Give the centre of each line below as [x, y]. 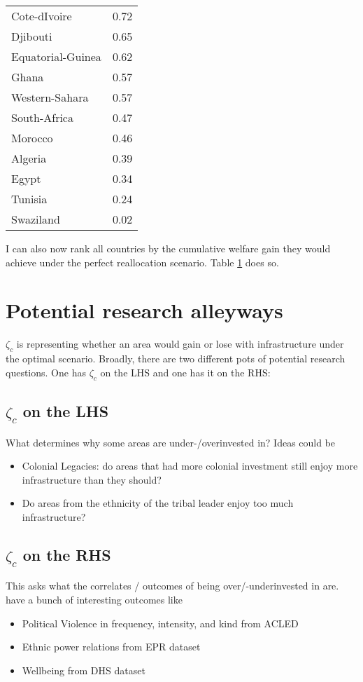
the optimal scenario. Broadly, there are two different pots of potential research [176, 359]
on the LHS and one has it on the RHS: [185, 372]
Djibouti [32, 36]
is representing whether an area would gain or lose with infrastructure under [180, 344]
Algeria [29, 158]
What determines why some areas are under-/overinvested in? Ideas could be [171, 442]
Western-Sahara [50, 97]
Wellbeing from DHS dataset [84, 670]
